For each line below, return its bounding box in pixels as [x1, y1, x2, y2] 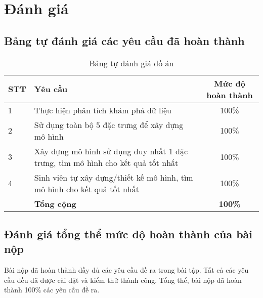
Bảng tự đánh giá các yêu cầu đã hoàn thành [4, 32, 245, 48]
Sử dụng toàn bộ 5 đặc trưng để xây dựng [34, 118, 184, 131]
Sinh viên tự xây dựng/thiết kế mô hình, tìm [34, 171, 193, 183]
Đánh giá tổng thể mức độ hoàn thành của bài [4, 226, 253, 241]
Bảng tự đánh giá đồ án [89, 57, 174, 69]
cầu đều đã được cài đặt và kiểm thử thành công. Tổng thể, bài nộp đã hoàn [4, 274, 242, 285]
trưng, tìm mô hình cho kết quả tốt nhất [34, 156, 179, 168]
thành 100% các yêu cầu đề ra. [4, 284, 100, 295]
